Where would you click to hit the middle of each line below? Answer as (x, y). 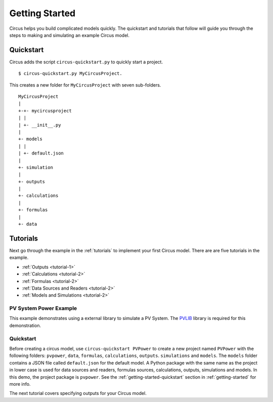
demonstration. (25, 325)
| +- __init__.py (40, 125)
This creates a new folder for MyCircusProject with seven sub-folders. (85, 85)
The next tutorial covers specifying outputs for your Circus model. (78, 393)
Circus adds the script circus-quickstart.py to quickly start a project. (86, 62)
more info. (20, 384)
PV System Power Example (43, 308)
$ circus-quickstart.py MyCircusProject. (70, 74)
